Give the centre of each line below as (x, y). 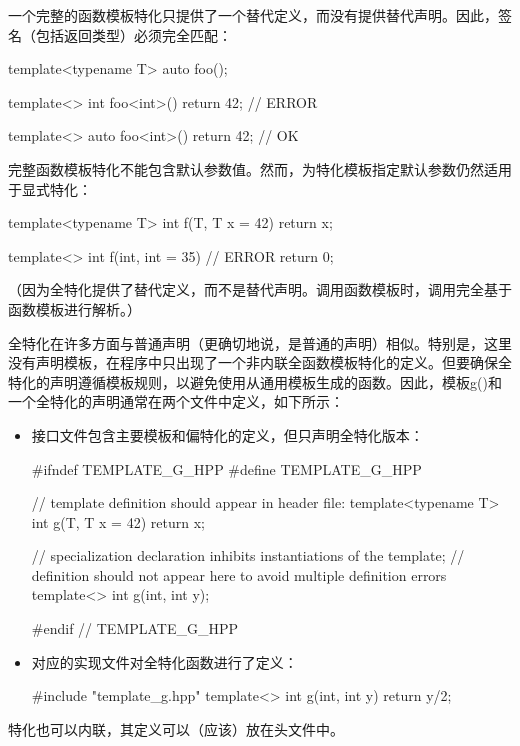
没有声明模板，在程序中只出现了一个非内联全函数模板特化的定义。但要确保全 (260, 362)
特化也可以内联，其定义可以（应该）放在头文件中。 (176, 728)
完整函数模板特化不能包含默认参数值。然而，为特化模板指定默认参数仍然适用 (260, 168)
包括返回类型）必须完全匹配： (133, 34)
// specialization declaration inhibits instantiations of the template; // (248, 555)
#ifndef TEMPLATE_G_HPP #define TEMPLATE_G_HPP (226, 468)
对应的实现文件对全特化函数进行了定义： (164, 661)
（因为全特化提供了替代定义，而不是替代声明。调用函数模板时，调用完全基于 (260, 289)
